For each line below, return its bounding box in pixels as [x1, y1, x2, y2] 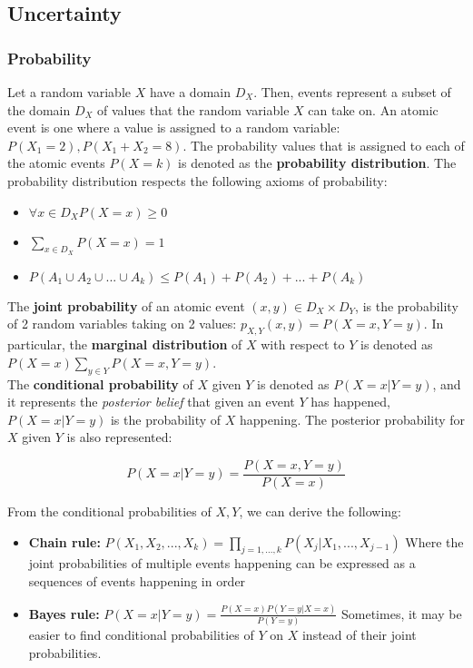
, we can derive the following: [239, 501, 401, 520]
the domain [7, 100, 71, 119]
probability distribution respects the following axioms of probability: [7, 171, 388, 190]
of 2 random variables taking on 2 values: [7, 314, 237, 333]
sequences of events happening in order [28, 571, 246, 590]
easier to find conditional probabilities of [28, 625, 254, 644]
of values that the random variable [97, 100, 290, 119]
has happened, [310, 392, 390, 411]
